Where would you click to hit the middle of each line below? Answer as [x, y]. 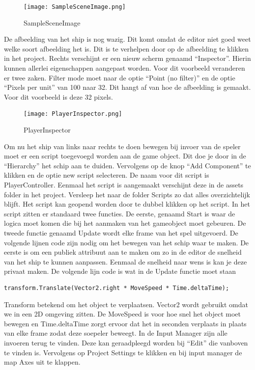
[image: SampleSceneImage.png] [75, 7]
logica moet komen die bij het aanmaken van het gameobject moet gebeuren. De [125, 223]
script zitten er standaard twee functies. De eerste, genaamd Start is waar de [120, 213]
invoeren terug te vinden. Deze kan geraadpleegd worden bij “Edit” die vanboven [126, 342]
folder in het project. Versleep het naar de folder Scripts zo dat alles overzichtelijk [127, 194]
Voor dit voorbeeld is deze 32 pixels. [58, 96]
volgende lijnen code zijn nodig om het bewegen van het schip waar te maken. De [127, 242]
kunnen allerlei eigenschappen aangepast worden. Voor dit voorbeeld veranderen [125, 68]
